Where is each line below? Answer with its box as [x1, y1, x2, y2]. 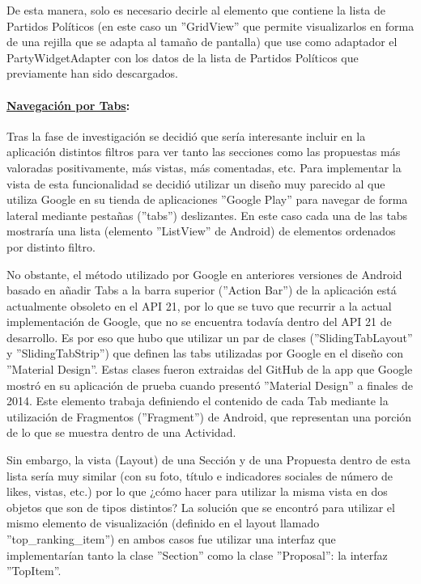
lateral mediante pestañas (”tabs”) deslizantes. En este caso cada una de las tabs [6, 206, 408, 223]
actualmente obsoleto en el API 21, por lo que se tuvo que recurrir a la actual [6, 297, 392, 314]
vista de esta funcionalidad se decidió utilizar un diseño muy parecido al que [6, 175, 385, 192]
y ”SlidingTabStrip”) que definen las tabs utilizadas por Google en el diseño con [6, 345, 404, 362]
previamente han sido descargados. [6, 65, 178, 82]
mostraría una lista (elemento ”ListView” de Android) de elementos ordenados [6, 222, 396, 239]
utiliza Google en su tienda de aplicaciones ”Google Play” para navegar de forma [6, 191, 408, 208]
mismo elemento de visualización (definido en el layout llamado [6, 514, 320, 531]
